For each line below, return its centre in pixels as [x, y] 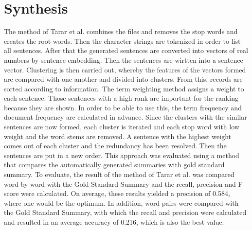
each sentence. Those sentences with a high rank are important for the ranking [121, 98]
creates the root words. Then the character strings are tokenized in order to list [122, 41]
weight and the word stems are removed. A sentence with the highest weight [118, 136]
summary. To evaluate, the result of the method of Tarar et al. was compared [119, 174]
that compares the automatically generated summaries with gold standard [114, 165]
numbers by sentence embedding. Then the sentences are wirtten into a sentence [124, 60]
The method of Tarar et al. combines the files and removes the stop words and [121, 31]
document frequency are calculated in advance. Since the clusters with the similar [126, 117]
